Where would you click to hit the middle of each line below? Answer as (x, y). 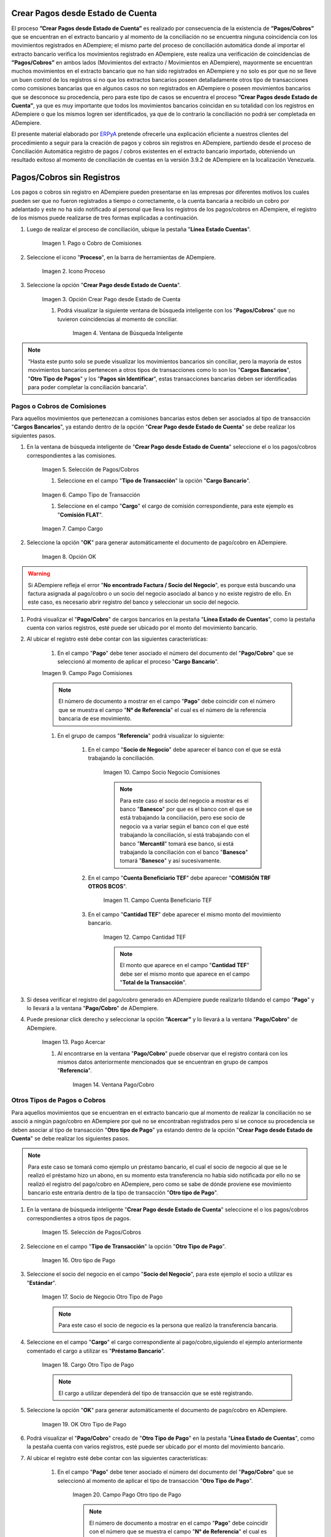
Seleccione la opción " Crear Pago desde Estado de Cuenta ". (104, 285)
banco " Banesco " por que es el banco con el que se (186, 809)
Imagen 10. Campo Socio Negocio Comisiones (162, 772)
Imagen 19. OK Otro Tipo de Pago (84, 1424)
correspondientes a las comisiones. (71, 456)
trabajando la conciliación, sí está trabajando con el (185, 835)
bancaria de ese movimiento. (95, 719)
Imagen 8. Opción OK (69, 556)
